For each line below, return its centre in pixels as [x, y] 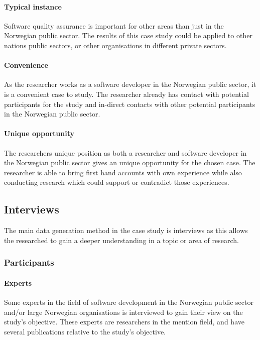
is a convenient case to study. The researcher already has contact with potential [126, 94]
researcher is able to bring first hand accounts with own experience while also [123, 172]
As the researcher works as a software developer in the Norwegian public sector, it [130, 84]
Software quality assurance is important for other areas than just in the [114, 25]
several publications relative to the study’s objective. [85, 331]
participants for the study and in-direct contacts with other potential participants [130, 104]
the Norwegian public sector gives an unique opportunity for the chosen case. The [130, 162]
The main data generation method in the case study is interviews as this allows [126, 230]
